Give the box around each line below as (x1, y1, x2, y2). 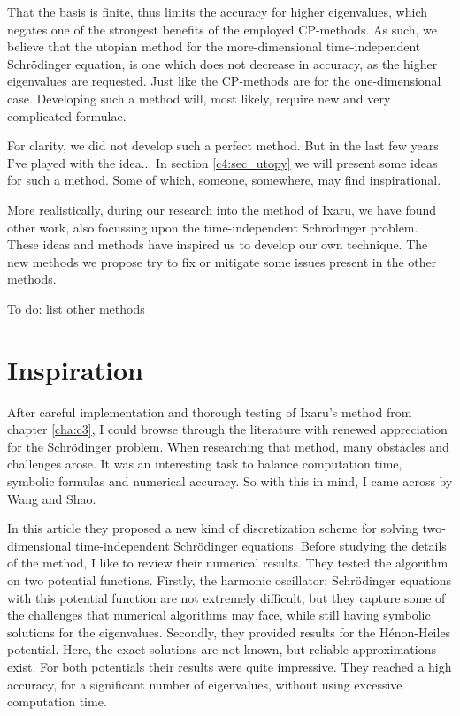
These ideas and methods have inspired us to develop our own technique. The (7, 235, 428, 254)
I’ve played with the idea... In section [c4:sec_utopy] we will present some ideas (7, 153, 438, 171)
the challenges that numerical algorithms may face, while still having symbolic (7, 606, 431, 624)
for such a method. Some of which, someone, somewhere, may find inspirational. (7, 171, 441, 189)
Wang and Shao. (7, 489, 96, 507)
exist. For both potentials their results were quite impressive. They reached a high (7, 657, 452, 675)
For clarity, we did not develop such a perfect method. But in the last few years (7, 136, 439, 155)
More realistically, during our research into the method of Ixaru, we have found (7, 200, 437, 218)
